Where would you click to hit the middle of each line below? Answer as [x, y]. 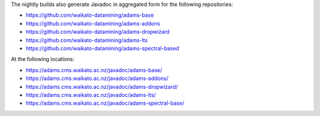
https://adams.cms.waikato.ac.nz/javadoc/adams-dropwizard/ [102, 86]
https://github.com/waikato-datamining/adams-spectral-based [103, 48]
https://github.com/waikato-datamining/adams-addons [93, 23]
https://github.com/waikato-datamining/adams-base [90, 15]
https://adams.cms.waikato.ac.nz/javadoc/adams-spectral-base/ [105, 103]
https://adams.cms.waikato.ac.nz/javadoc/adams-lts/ [91, 95]
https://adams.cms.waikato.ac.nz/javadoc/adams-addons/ [97, 78]
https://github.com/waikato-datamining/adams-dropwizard [98, 32]
